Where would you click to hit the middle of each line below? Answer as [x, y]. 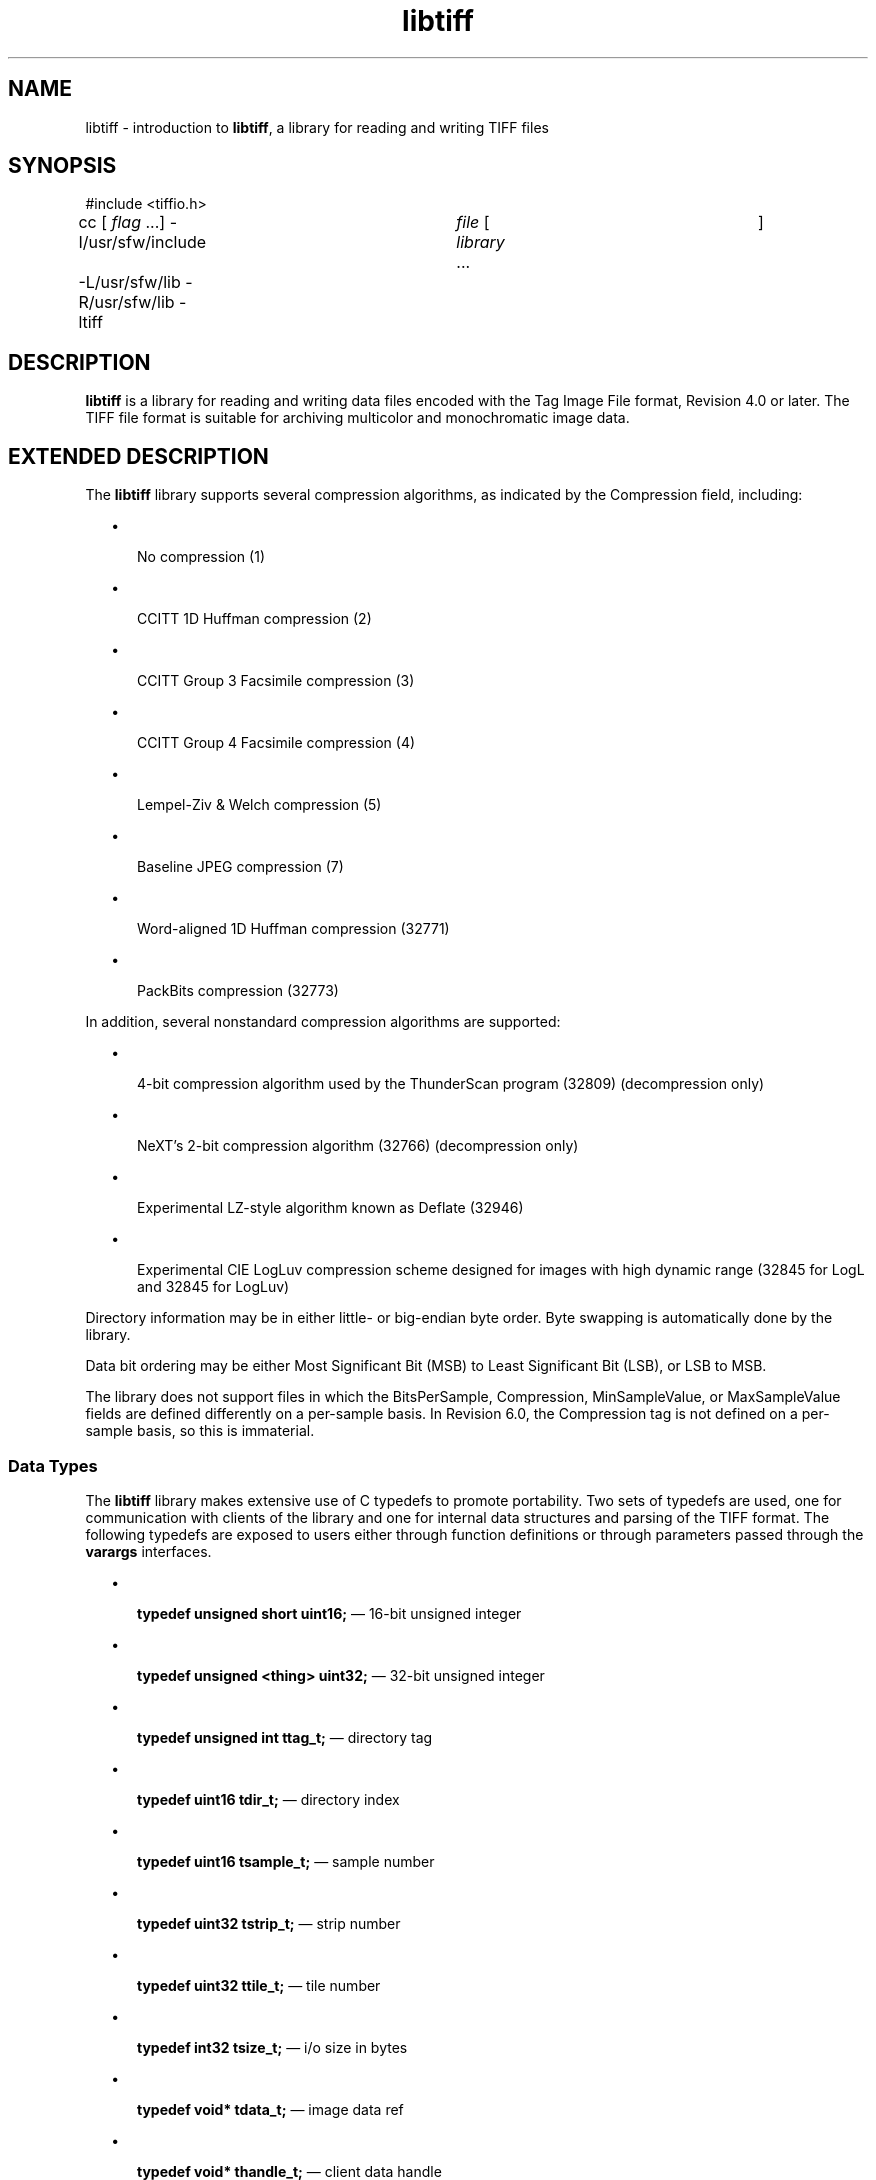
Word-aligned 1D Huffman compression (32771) [293, 929]
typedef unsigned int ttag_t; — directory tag [285, 1737]
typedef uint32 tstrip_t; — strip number [269, 1923]
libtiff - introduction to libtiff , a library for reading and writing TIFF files [317, 127]
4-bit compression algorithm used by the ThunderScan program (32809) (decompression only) [451, 1084]
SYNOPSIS [62, 166]
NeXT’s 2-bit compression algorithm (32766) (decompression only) [358, 1146]
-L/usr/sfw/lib [129, 282]
